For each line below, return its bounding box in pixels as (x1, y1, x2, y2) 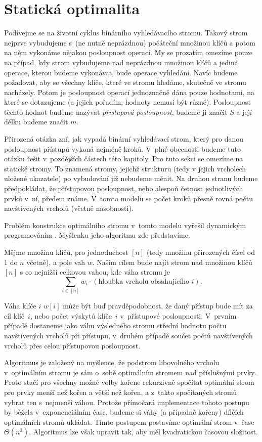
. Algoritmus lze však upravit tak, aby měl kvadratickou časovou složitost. (29, 426, 258, 437)
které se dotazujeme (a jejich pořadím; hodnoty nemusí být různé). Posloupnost (4, 97, 251, 107)
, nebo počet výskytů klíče (30, 310, 112, 321)
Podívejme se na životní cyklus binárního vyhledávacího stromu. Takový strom (4, 27, 248, 38)
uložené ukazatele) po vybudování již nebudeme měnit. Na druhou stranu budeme (4, 173, 258, 184)
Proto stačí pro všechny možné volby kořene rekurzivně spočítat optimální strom (4, 377, 254, 387)
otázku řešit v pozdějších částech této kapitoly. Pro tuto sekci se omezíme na (4, 153, 243, 164)
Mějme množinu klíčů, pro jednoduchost (4, 247, 128, 257)
